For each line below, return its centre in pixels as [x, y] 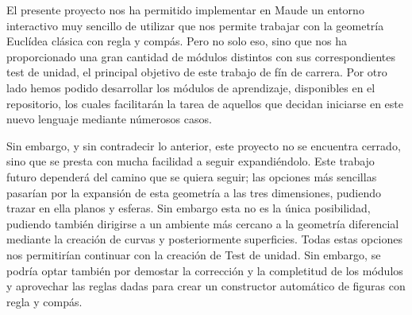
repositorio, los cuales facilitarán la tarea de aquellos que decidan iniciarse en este [205, 103]
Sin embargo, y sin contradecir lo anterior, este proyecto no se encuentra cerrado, [204, 145]
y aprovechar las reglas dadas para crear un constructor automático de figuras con [206, 286]
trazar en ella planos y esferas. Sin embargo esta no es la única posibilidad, [189, 208]
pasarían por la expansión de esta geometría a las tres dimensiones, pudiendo [194, 192]
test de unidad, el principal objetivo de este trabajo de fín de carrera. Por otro [197, 72]
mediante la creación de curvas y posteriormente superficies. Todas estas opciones [204, 239]
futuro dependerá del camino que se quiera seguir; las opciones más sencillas [192, 176]
